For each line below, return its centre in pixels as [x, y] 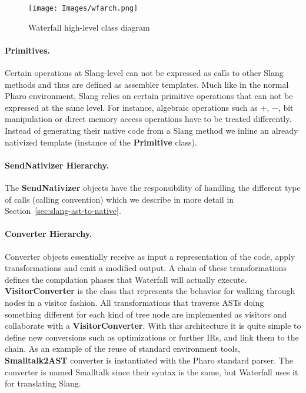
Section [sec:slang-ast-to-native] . [63, 211]
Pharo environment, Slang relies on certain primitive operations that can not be [149, 96]
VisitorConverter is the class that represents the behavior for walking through [150, 291]
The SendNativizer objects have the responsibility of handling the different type [153, 187]
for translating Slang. [43, 383]
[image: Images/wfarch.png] [83, 8]
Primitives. [27, 50]
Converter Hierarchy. [49, 234]
